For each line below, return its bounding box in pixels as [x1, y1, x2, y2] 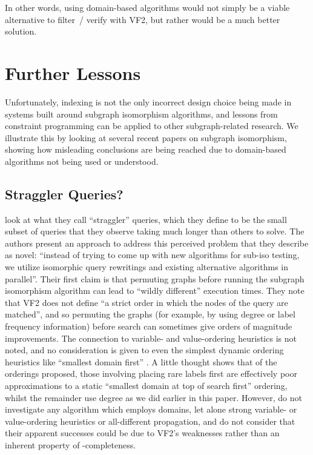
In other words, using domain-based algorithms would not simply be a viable [5, 1, 290, 13]
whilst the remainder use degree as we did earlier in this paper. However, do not [5, 391, 302, 404]
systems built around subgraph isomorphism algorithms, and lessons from [5, 107, 278, 120]
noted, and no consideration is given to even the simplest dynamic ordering [5, 344, 284, 356]
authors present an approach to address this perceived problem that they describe [5, 236, 309, 249]
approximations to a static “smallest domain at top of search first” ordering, [5, 379, 288, 391]
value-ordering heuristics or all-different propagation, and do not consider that [5, 414, 295, 427]
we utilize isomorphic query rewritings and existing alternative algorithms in [5, 261, 289, 273]
